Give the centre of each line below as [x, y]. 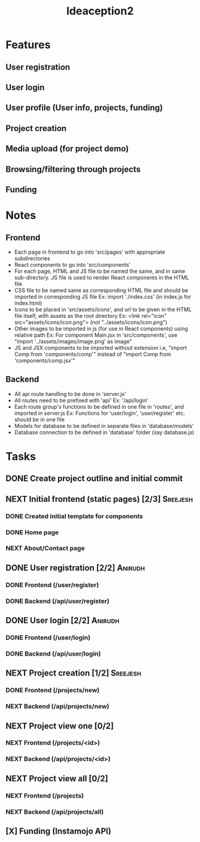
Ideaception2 [100, 11]
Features [28, 45]
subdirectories [32, 258]
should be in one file [40, 419]
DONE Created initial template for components [74, 516]
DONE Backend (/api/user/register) [57, 601]
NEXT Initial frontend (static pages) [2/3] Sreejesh [99, 499]
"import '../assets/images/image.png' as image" [73, 341]
